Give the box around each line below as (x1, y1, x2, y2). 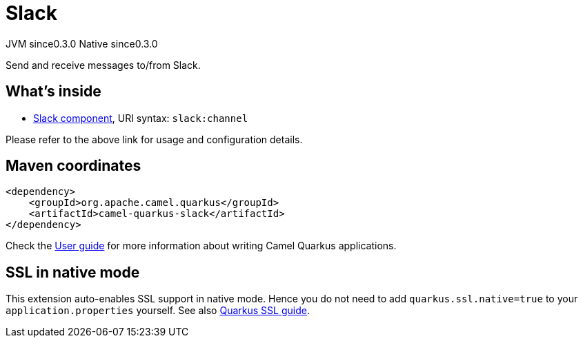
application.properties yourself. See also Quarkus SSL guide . (6, 304, 310, 317)
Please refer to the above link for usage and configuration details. (6, 133, 303, 145)
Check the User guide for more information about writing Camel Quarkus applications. (6, 240, 397, 252)
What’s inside (6, 83, 101, 101)
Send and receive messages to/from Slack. (6, 59, 201, 71)
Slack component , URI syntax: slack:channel (33, 112, 248, 124)
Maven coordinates (6, 157, 141, 175)
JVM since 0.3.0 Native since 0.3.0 (6, 37, 158, 50)
